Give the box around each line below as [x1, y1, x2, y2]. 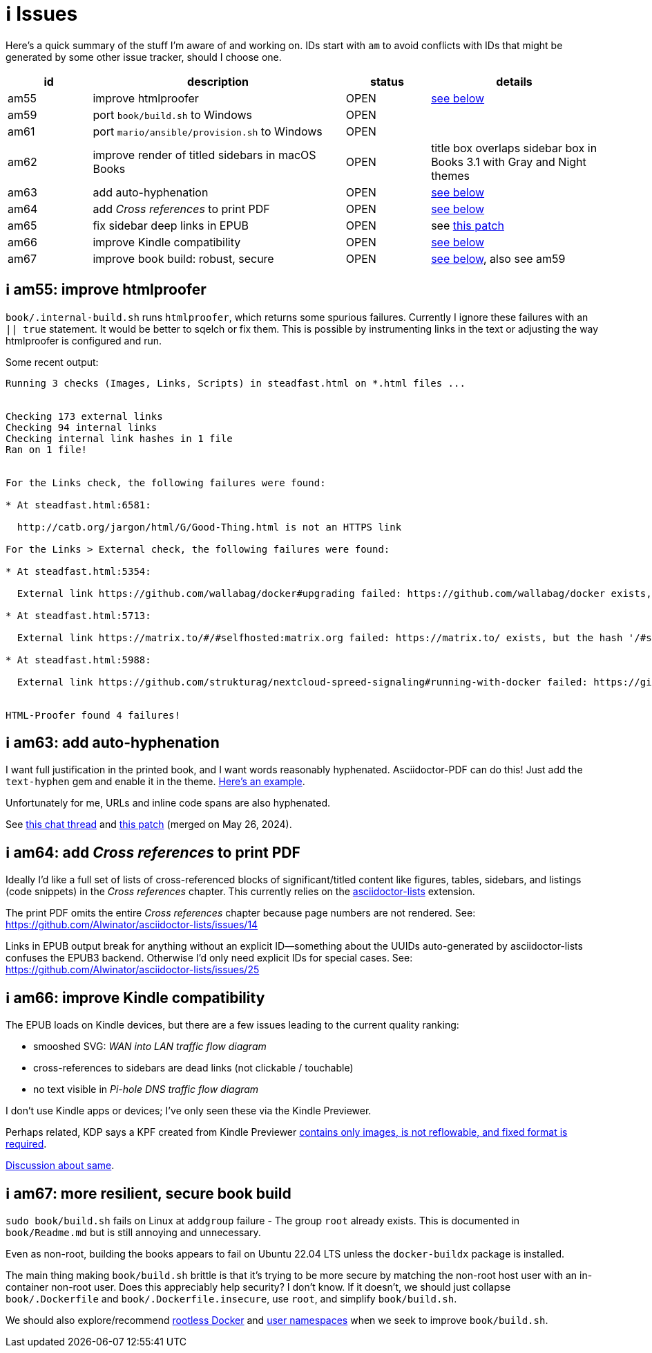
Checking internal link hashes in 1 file [6, 432, 233, 444]
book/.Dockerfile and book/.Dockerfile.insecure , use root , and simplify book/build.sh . [6, 1292, 457, 1305]
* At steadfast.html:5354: [6, 565, 151, 577]
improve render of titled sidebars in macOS [93, 147, 316, 162]
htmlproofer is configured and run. [6, 334, 162, 347]
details [496, 74, 533, 89]
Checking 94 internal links [6, 421, 157, 433]
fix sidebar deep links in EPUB [93, 218, 249, 232]
